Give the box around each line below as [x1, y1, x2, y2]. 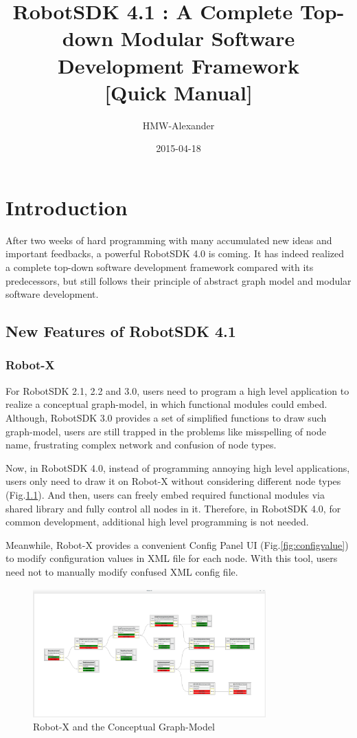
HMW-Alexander [142, 118, 215, 132]
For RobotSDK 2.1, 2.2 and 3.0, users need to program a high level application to [5, 383, 349, 398]
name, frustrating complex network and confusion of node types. [5, 437, 277, 452]
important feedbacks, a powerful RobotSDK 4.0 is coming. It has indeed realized [5, 246, 345, 261]
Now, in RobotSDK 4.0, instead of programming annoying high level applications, [5, 460, 350, 475]
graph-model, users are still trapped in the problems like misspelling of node [5, 424, 326, 438]
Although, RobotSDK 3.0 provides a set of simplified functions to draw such [5, 410, 327, 424]
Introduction [5, 193, 128, 221]
